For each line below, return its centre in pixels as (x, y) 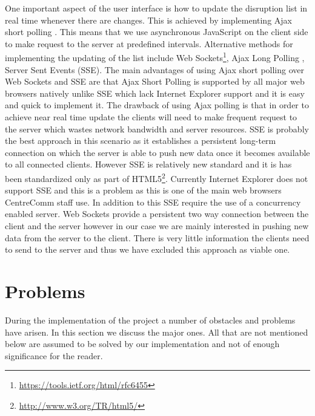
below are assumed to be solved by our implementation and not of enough (142, 344)
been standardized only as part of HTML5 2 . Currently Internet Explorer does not (157, 177)
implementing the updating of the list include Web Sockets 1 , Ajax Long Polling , (155, 57)
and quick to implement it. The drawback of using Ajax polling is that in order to (157, 105)
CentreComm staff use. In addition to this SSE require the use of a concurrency (153, 202)
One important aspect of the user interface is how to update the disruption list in (156, 8)
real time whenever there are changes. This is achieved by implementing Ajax (148, 20)
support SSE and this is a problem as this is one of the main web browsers (143, 190)
